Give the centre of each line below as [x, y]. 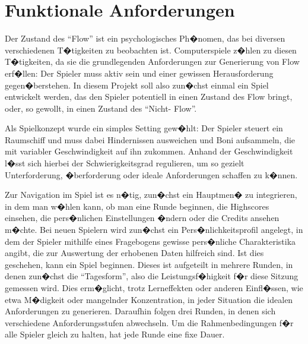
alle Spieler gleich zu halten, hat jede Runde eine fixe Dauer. [115, 334]
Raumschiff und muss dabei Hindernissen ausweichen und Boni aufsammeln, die [150, 139]
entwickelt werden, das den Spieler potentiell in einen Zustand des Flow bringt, [149, 97]
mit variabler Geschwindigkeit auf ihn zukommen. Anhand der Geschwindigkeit [149, 151]
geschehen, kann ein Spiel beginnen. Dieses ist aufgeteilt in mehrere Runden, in [149, 264]
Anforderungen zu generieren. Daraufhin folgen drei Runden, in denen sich [140, 311]
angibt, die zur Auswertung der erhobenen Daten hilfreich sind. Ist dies [134, 253]
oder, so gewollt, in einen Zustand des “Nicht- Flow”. [101, 108]
